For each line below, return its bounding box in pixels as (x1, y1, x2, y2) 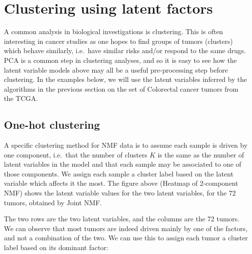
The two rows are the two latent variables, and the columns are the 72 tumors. (4, 214, 240, 224)
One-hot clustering (4, 117, 100, 132)
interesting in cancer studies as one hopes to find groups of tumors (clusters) (4, 36, 233, 46)
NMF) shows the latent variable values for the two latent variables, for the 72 (4, 188, 236, 198)
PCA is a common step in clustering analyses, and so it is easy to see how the (4, 55, 237, 65)
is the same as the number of (157, 149, 244, 159)
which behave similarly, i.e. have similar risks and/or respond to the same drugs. (4, 45, 246, 56)
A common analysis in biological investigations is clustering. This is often (4, 26, 223, 37)
